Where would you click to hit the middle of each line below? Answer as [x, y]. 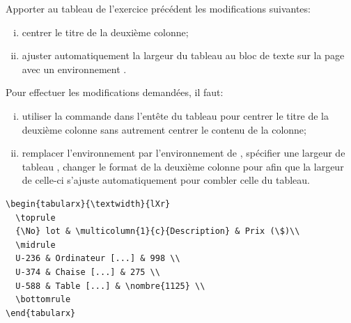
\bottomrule [43, 300]
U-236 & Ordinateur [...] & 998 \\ [98, 259]
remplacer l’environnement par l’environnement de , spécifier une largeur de [184, 153]
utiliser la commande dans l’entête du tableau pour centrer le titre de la [175, 115]
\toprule [36, 218]
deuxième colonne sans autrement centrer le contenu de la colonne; [164, 129]
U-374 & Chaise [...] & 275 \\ [88, 272]
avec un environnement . [74, 69]
